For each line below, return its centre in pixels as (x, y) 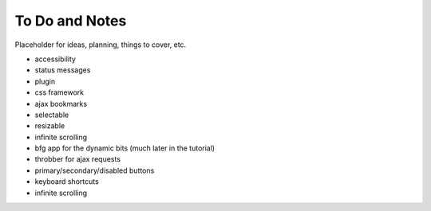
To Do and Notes (71, 21)
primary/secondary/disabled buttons (95, 170)
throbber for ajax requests (78, 159)
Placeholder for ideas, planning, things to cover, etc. (101, 45)
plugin (45, 81)
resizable (50, 126)
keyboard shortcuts (67, 182)
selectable (52, 115)
